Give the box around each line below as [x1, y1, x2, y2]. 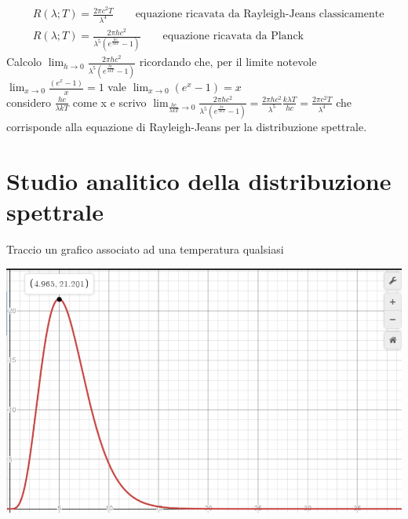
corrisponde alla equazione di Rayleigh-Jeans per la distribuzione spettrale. [6, 119, 367, 135]
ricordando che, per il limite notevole [139, 53, 317, 70]
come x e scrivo [72, 93, 147, 110]
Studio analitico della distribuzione [6, 164, 392, 196]
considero [6, 93, 51, 110]
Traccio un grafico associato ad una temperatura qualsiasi [6, 241, 284, 258]
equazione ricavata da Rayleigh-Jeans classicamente [135, 9, 384, 20]
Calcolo [6, 53, 42, 70]
